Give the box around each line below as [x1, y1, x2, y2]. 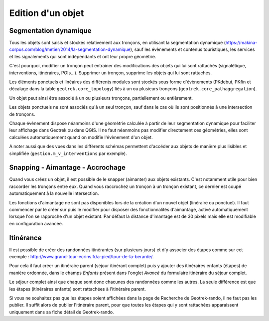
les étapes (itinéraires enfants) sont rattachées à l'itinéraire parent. [9, 286, 146, 292]
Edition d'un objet [9, 7, 84, 18]
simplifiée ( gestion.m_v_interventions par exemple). [9, 150, 127, 157]
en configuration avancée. [9, 220, 63, 226]
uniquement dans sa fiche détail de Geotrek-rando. [9, 309, 114, 315]
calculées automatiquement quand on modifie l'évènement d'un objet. [9, 134, 153, 140]
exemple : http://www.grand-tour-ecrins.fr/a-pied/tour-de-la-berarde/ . [9, 254, 154, 260]
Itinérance [9, 233, 42, 242]
